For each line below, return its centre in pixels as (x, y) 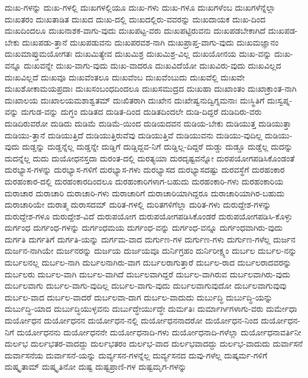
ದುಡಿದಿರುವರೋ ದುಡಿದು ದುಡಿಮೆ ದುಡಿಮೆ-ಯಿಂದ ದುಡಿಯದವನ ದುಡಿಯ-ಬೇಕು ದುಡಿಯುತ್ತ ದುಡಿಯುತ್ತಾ (148, 123)
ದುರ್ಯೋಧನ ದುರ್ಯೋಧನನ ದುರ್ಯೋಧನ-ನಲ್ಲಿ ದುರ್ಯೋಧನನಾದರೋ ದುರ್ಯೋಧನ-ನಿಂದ (132, 320)
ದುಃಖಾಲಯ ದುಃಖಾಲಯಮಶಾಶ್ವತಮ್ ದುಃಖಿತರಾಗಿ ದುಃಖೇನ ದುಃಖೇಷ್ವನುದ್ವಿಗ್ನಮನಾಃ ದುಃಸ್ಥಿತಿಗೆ (135, 100)
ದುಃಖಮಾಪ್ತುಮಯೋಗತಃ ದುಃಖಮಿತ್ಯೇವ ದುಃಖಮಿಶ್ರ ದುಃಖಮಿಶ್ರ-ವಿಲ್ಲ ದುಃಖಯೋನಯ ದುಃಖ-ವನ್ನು (138, 54)
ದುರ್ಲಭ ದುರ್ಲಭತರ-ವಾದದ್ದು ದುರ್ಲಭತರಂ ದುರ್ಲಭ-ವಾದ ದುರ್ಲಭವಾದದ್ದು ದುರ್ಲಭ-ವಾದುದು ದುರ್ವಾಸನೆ (154, 343)
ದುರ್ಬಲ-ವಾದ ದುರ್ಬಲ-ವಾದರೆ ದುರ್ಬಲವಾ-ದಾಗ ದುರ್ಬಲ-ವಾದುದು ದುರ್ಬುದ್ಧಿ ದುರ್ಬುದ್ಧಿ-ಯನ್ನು (139, 297)
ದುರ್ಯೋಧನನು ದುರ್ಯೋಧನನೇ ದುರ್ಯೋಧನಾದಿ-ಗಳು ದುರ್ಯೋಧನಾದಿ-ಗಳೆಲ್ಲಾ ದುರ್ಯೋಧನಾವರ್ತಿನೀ (159, 332)
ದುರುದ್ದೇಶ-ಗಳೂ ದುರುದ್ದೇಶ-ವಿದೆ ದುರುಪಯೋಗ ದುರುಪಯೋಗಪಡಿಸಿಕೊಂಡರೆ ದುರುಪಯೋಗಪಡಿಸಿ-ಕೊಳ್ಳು (149, 216)
